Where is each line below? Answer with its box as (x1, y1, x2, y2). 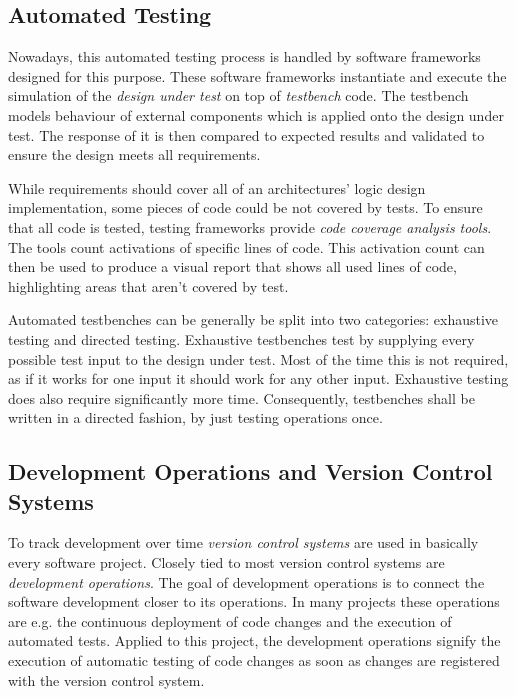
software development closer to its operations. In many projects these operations (8, 591, 500, 612)
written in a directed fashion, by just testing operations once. (8, 407, 383, 428)
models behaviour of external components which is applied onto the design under (8, 104, 504, 125)
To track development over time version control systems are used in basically (8, 532, 479, 553)
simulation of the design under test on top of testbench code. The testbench (8, 85, 469, 106)
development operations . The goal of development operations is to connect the (8, 571, 485, 592)
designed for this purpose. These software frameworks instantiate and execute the (8, 65, 507, 86)
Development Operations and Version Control (8, 456, 493, 487)
